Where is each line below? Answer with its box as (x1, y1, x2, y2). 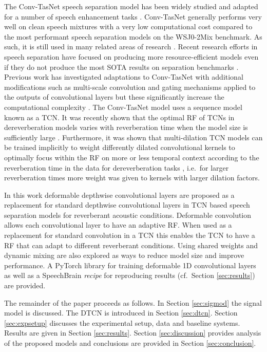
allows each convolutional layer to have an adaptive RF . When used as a (4, 219, 232, 230)
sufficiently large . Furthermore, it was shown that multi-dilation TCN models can (4, 132, 263, 142)
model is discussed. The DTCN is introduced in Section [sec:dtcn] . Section (4, 307, 238, 318)
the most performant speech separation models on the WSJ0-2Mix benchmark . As (4, 31, 262, 42)
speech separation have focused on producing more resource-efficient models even (4, 51, 259, 62)
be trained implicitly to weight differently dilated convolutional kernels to (4, 142, 235, 153)
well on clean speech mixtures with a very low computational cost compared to (4, 21, 253, 32)
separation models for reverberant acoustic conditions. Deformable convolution (4, 209, 252, 220)
